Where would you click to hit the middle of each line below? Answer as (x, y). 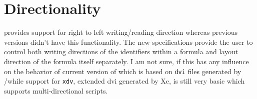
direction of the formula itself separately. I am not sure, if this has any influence (126, 61)
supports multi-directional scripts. (56, 90)
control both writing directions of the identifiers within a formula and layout (121, 51)
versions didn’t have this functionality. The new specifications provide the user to (128, 42)
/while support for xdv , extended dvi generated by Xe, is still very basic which (124, 81)
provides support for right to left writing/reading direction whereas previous (121, 32)
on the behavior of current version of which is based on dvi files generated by (123, 71)
